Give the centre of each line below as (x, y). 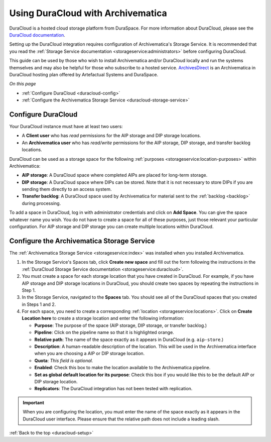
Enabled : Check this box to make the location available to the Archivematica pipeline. (122, 368)
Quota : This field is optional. (64, 360)
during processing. (41, 203)
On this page (23, 84)
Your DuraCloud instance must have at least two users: (66, 126)
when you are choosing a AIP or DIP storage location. (90, 354)
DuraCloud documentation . (37, 35)
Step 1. (29, 290)
